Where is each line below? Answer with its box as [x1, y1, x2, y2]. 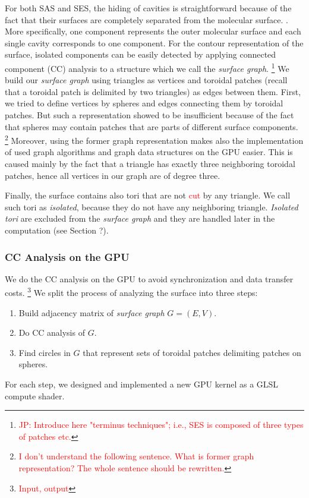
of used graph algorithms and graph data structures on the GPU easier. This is [5, 146, 293, 158]
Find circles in [18, 346, 71, 358]
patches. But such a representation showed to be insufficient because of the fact [5, 109, 294, 121]
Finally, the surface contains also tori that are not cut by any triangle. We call [5, 189, 291, 201]
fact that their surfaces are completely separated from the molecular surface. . [5, 13, 288, 26]
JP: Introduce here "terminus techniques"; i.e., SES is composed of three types [18, 418, 304, 431]
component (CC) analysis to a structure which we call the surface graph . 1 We [5, 60, 289, 74]
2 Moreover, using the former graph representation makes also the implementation [5, 133, 304, 146]
